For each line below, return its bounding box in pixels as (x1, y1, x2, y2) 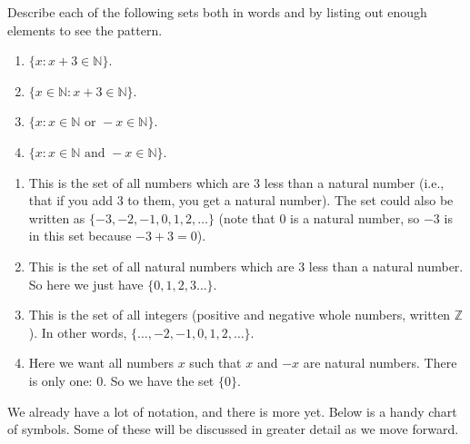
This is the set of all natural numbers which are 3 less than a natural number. (28, 256, 464, 275)
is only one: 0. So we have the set (28, 370, 215, 390)
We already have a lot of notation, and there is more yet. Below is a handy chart (7, 401, 457, 420)
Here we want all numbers (28, 353, 174, 372)
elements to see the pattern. (7, 20, 163, 39)
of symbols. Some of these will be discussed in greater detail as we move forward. (7, 419, 459, 439)
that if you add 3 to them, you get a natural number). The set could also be (28, 191, 454, 210)
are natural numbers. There (303, 353, 457, 372)
